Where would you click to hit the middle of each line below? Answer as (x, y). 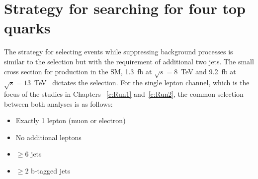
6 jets (33, 154)
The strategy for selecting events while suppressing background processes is (119, 52)
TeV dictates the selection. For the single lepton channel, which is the (142, 83)
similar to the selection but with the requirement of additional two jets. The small (129, 61)
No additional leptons (48, 137)
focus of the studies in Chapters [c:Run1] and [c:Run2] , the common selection (124, 94)
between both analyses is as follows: (58, 103)
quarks (27, 28)
